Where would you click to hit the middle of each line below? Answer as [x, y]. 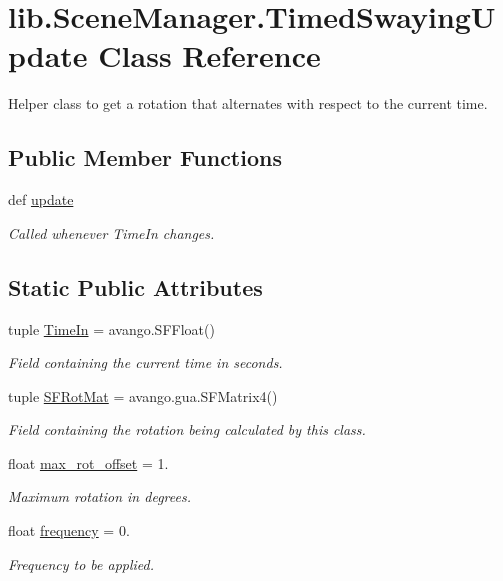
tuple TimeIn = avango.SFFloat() [111, 328]
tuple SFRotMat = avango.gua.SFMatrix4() [143, 395]
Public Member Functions [145, 157]
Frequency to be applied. [81, 563]
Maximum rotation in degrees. [99, 496]
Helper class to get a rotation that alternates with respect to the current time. [248, 103]
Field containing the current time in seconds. [145, 362]
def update [41, 199]
